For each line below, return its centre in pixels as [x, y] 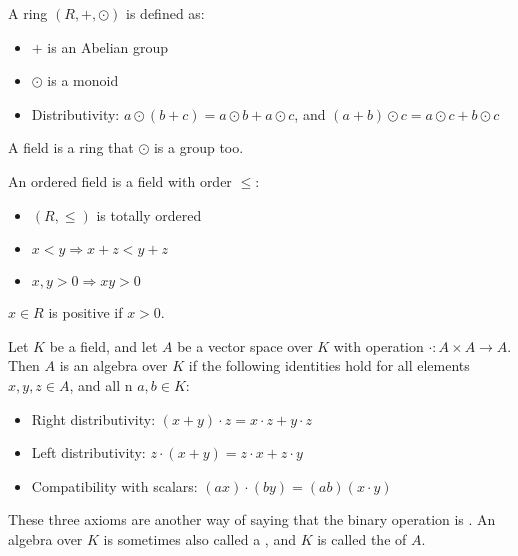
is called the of [362, 538]
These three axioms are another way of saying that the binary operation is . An [252, 519]
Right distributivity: [93, 418]
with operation [378, 345]
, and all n [101, 384]
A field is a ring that [71, 147]
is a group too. [198, 147]
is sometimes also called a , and [199, 538]
